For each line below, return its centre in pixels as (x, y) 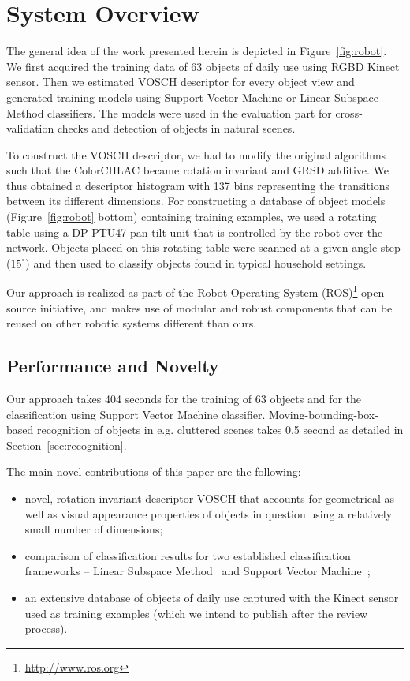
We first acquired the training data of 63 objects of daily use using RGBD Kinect (203, 66)
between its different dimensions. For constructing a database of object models (196, 201)
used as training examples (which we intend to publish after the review (196, 613)
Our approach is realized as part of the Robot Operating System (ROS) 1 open (196, 291)
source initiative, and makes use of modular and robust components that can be (199, 307)
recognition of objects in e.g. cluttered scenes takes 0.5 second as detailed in (220, 430)
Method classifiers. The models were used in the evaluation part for (169, 112)
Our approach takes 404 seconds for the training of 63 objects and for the (184, 399)
